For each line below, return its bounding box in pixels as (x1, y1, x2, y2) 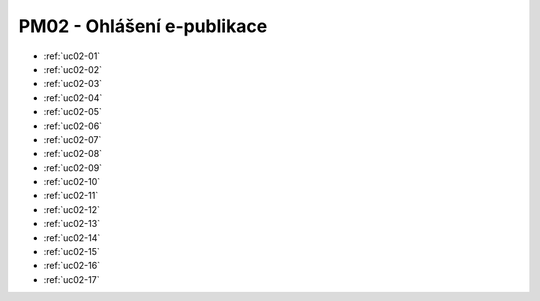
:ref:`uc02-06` (43, 120, 103, 132)
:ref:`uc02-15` (43, 246, 100, 258)
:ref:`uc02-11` (43, 190, 99, 202)
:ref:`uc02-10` (43, 176, 101, 188)
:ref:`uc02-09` (43, 161, 103, 174)
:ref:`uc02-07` (43, 133, 102, 145)
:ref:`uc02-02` (43, 63, 102, 75)
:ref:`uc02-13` (43, 218, 100, 230)
